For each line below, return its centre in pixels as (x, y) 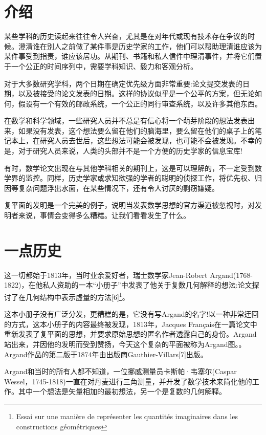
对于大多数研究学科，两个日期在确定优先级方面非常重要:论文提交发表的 (123, 83)
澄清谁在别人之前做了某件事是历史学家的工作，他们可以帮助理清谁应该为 (140, 46)
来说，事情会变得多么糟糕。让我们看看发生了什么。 (104, 215)
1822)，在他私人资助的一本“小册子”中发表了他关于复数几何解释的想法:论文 (128, 285)
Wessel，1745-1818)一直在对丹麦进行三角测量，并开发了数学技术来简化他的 (128, 381)
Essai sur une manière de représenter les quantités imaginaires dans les (127, 416)
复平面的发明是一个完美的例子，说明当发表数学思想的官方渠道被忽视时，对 (129, 205)
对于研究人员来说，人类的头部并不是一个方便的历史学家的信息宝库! (130, 151)
